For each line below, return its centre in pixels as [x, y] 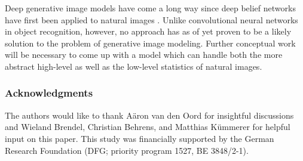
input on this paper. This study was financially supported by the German [140, 138]
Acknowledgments [49, 93]
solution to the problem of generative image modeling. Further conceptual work [150, 43]
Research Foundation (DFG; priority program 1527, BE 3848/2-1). [127, 150]
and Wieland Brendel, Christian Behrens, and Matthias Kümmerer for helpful [148, 127]
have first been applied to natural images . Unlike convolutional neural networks [151, 19]
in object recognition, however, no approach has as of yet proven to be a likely [148, 31]
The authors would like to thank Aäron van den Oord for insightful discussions [149, 115]
